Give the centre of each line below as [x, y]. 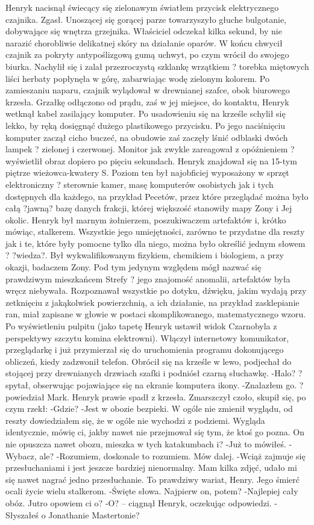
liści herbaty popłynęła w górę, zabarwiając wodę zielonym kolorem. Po [137, 78]
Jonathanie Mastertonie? [94, 514]
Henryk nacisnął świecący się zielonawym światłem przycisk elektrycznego [142, 7]
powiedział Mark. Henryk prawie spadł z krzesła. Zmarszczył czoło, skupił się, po [156, 396]
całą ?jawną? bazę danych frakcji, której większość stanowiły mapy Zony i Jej [149, 208]
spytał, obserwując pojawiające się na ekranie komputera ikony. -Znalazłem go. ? [155, 385]
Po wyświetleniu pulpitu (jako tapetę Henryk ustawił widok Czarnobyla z [141, 326]
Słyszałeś [22, 514]
